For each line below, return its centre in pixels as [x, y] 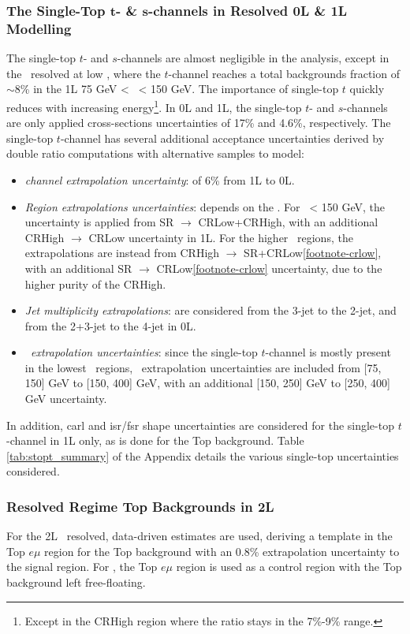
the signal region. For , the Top [82, 567]
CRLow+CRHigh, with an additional [288, 222]
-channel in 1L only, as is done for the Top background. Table [155, 440]
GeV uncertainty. [66, 399]
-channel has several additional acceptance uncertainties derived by [222, 138]
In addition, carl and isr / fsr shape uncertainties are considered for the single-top [200, 425]
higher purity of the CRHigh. [95, 283]
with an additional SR [78, 268]
